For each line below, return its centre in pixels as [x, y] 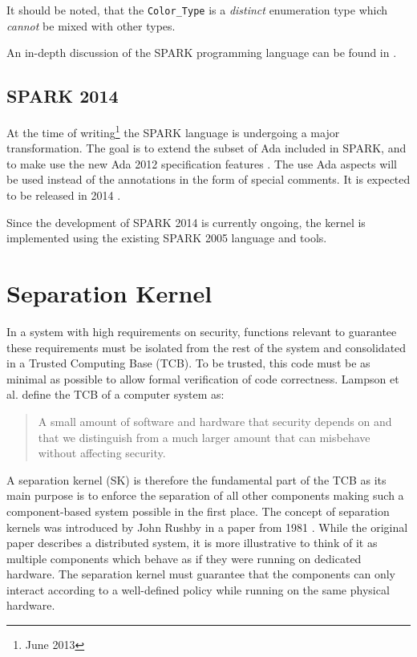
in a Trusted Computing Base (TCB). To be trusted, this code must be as [188, 363]
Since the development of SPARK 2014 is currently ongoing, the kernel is [186, 222]
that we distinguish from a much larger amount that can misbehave [204, 437]
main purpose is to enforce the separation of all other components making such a [205, 495]
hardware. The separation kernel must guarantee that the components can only [201, 574]
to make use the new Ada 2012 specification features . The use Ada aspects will [202, 163]
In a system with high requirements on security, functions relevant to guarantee [202, 331]
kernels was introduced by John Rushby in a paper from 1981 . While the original [207, 527]
